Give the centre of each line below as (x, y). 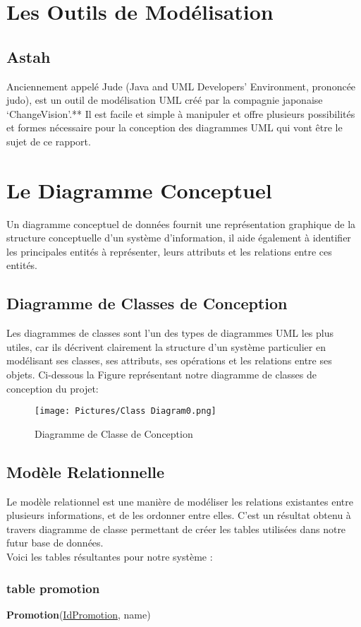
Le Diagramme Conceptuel (139, 190)
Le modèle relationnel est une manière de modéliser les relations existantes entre (180, 501)
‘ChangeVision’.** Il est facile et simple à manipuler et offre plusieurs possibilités (181, 113)
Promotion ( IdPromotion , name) (79, 614)
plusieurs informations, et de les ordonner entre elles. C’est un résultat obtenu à (179, 515)
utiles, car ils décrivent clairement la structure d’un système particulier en (166, 346)
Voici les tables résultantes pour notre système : (110, 557)
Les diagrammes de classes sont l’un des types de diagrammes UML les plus (170, 333)
